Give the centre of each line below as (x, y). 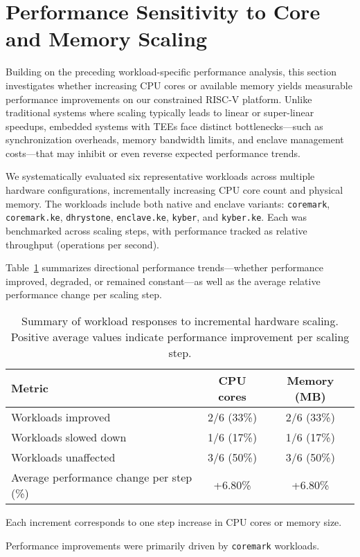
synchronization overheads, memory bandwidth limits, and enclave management (175, 139)
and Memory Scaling (107, 38)
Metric (30, 388)
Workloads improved (61, 417)
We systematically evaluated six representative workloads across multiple (160, 176)
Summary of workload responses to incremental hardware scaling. (180, 320)
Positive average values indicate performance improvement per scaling (180, 336)
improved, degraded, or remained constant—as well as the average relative (163, 281)
